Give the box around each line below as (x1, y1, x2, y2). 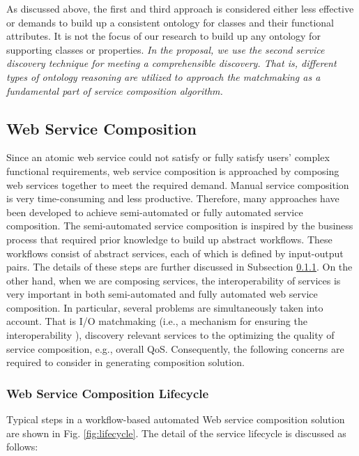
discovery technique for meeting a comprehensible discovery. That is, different (6, 56, 337, 70)
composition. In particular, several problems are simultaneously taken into (6, 300, 323, 314)
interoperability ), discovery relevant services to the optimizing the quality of (6, 328, 335, 342)
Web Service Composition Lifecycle (6, 384, 209, 402)
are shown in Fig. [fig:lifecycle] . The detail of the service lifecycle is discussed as (6, 425, 346, 440)
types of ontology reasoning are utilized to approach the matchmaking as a (6, 69, 321, 84)
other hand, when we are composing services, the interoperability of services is (6, 273, 341, 287)
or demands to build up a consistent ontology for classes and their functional (6, 15, 334, 29)
